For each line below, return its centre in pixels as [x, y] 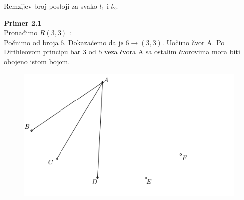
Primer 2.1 [23, 23]
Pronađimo [21, 32]
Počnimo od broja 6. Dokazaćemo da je [64, 42]
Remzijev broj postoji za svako [51, 6]
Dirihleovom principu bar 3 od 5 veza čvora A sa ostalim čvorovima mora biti [122, 52]
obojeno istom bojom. [37, 61]
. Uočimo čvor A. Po [193, 42]
